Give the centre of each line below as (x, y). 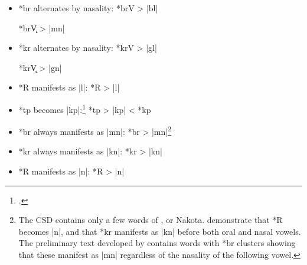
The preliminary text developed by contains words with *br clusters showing (157, 243)
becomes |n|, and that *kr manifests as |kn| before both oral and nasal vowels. (160, 231)
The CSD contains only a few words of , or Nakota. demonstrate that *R (151, 220)
